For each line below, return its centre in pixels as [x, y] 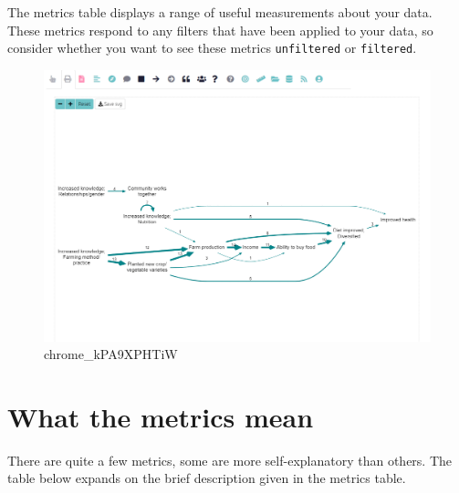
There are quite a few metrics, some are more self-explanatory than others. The [230, 460]
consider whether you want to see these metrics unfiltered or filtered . [212, 48]
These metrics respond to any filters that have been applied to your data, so [220, 30]
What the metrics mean [161, 416]
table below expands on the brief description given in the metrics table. [207, 478]
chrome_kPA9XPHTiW [111, 354]
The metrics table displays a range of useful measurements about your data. [220, 12]
